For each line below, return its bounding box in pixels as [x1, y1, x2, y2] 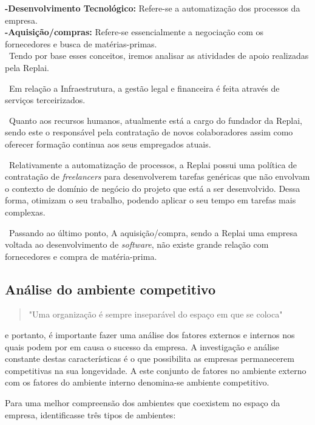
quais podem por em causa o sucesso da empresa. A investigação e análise [5, 340, 279, 353]
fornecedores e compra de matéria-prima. [5, 250, 157, 262]
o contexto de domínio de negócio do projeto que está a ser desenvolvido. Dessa [5, 182, 300, 194]
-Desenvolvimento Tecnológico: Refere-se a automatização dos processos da [5, 2, 300, 14]
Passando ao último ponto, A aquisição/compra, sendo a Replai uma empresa [8, 226, 297, 239]
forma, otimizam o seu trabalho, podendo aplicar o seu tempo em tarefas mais [5, 194, 296, 206]
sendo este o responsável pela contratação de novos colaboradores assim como [5, 126, 293, 138]
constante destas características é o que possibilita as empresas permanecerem [5, 352, 294, 365]
